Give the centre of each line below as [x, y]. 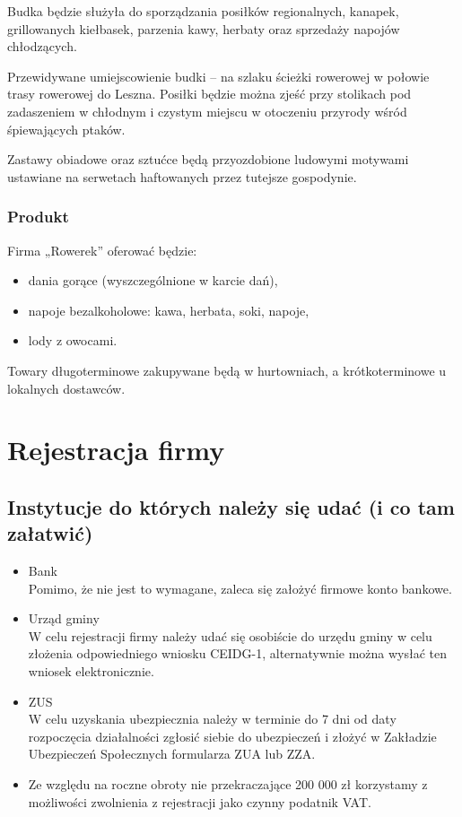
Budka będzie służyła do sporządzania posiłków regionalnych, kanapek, [203, 11]
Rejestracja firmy [116, 450]
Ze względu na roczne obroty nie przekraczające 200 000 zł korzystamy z [228, 784]
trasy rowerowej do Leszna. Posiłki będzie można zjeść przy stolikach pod [209, 94]
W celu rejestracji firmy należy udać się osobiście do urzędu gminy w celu [230, 635]
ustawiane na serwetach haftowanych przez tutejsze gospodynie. [182, 176]
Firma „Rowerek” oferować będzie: [102, 250]
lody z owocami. [73, 340]
